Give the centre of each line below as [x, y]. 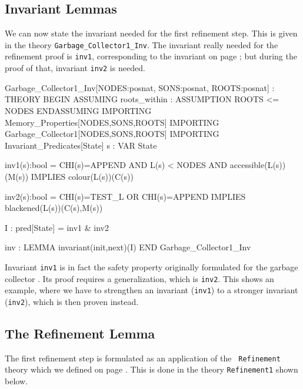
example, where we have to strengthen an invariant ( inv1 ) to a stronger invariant [151, 290]
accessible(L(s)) [258, 165]
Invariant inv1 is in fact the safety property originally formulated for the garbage [151, 266]
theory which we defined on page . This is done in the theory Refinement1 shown [151, 369]
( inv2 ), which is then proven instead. [72, 301]
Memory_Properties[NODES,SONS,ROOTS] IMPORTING [112, 122]
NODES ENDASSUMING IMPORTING [78, 110]
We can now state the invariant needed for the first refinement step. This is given [151, 33]
